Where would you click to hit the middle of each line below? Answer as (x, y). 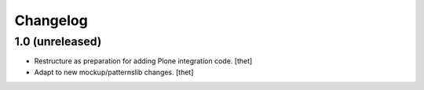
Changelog (51, 20)
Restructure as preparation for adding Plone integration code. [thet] (143, 61)
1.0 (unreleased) (58, 41)
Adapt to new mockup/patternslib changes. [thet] (114, 72)
